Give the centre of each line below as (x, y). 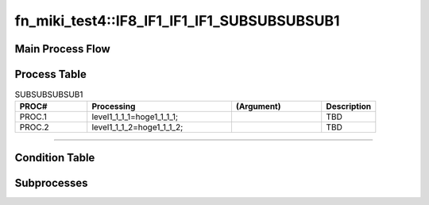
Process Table (50, 74)
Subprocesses (51, 183)
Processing (114, 106)
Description (349, 106)
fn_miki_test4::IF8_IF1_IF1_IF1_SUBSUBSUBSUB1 (177, 21)
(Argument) (258, 106)
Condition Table (55, 158)
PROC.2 (34, 127)
